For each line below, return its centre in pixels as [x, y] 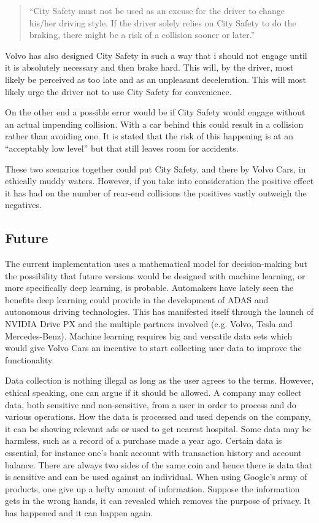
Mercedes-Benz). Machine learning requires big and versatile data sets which [149, 335]
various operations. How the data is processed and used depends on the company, [158, 416]
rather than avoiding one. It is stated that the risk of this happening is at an [149, 136]
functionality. [30, 359]
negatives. [23, 205]
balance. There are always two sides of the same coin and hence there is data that [159, 464]
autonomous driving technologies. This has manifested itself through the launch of [159, 312]
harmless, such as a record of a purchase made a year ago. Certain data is [144, 440]
